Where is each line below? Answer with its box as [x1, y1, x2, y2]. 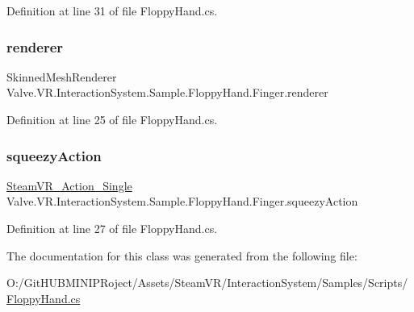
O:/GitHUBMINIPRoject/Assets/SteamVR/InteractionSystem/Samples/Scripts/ [6, 274, 408, 291]
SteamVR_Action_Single [6, 177, 132, 193]
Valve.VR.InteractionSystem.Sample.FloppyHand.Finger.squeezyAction [6, 193, 358, 210]
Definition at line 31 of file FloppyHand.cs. [6, 2, 218, 19]
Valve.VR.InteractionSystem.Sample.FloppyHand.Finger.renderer [6, 84, 328, 101]
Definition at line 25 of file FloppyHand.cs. [6, 111, 218, 127]
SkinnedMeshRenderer [6, 68, 117, 85]
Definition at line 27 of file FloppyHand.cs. [6, 220, 218, 236]
